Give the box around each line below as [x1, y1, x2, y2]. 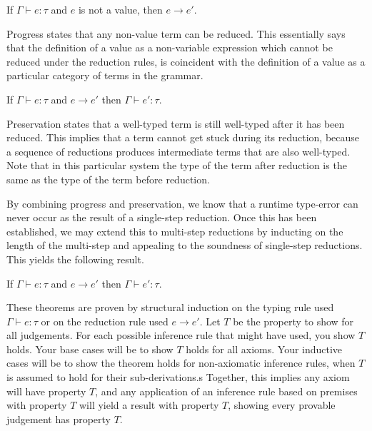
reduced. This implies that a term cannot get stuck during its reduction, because [6, 130, 360, 145]
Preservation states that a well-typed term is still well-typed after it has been [6, 116, 345, 131]
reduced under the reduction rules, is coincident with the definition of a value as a [6, 54, 366, 69]
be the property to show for [233, 313, 354, 328]
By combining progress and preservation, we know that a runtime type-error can [6, 196, 358, 211]
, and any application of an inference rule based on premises [95, 383, 358, 398]
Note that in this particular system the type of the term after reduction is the [6, 158, 347, 173]
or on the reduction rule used [41, 313, 169, 328]
